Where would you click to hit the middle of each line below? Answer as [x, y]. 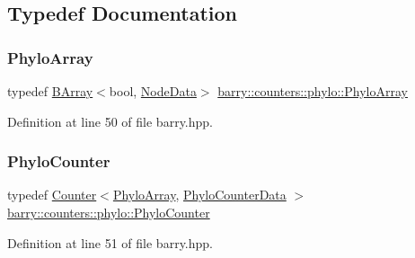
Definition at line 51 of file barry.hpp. [110, 242]
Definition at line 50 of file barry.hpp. [110, 121]
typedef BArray [50, 91]
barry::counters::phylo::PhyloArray [313, 91]
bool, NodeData [153, 91]
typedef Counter [52, 195]
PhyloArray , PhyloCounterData [199, 195]
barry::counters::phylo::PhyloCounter [109, 212]
